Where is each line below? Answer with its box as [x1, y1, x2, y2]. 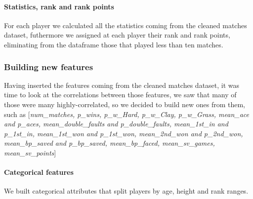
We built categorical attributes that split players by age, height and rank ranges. [4, 186, 249, 196]
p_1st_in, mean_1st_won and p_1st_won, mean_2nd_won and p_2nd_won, [4, 128, 243, 138]
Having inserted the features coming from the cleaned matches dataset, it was [4, 80, 240, 90]
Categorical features [4, 167, 74, 177]
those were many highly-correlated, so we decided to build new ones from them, [4, 99, 246, 109]
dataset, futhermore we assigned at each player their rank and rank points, [4, 30, 230, 40]
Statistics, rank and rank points [4, 1, 114, 11]
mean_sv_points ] [4, 147, 56, 158]
